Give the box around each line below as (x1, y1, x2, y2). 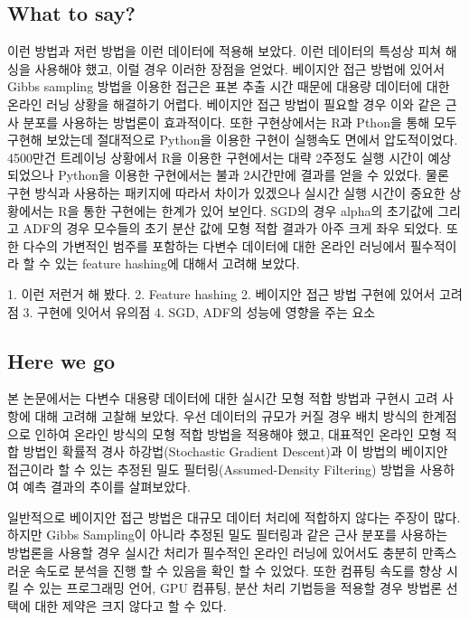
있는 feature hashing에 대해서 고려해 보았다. (54, 254, 300, 273)
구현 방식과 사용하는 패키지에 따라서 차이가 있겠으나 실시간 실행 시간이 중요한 (7, 183, 446, 202)
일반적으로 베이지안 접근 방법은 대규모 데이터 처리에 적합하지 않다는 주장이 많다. (7, 507, 461, 526)
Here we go (7, 346, 116, 374)
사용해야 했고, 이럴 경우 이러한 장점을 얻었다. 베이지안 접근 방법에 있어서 (34, 59, 446, 78)
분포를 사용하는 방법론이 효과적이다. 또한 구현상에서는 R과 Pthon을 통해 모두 (23, 112, 457, 131)
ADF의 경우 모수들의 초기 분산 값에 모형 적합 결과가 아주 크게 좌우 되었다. (23, 219, 443, 238)
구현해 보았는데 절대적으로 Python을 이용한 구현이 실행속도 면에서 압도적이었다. (7, 130, 458, 149)
